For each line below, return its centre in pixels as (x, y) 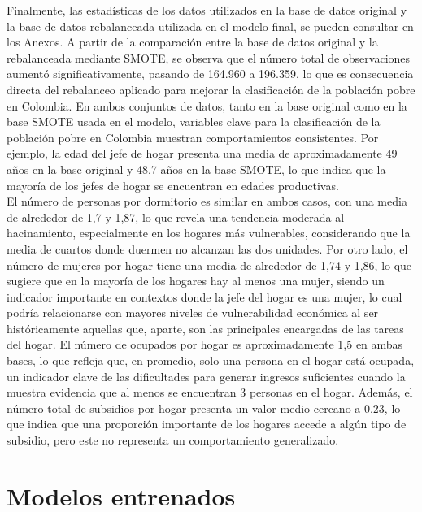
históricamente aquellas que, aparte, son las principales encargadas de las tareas (205, 328)
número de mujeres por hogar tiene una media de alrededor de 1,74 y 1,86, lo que (209, 265)
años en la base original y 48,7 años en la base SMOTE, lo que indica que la (196, 169)
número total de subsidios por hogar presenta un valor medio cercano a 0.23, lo (204, 408)
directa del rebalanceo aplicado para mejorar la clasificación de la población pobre (211, 89)
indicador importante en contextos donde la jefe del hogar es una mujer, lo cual (204, 296)
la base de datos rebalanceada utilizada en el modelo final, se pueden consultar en (210, 26)
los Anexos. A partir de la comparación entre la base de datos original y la (192, 42)
